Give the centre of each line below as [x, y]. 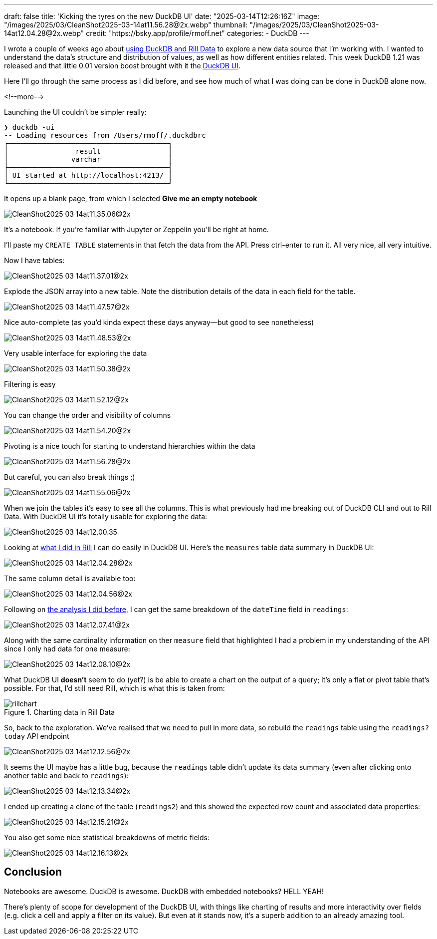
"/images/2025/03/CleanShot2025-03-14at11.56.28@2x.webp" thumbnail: [126, 25]
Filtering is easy [30, 384]
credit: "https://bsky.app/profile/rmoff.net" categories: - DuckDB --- [198, 33]
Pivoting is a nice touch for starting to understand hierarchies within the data [130, 446]
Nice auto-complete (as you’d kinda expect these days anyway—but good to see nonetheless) [159, 322]
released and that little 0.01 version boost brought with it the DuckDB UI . [122, 66]
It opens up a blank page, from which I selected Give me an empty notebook [131, 198]
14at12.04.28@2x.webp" [44, 33]
